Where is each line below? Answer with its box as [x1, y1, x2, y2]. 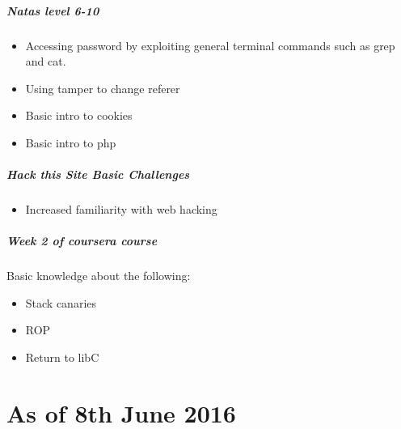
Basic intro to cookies [25, 107, 133, 124]
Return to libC [25, 349, 99, 366]
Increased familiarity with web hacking [25, 201, 217, 218]
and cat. [25, 53, 66, 70]
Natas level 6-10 [6, 2, 99, 19]
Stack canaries [25, 294, 97, 311]
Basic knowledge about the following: [6, 267, 191, 284]
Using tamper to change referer [25, 79, 180, 96]
